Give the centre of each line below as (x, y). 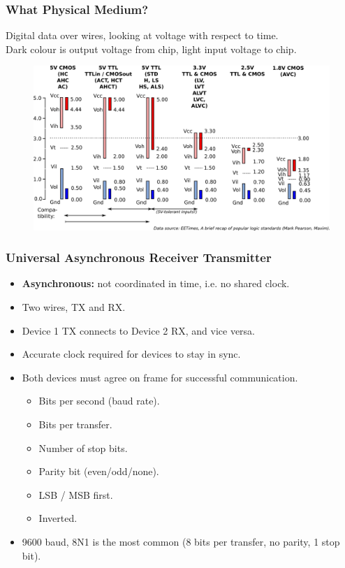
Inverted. (58, 518)
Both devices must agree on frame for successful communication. (160, 377)
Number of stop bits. (83, 447)
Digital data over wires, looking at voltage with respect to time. (142, 35)
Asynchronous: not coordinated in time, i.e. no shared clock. (156, 283)
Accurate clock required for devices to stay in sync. (131, 354)
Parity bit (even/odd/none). (99, 471)
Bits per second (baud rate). (99, 401)
